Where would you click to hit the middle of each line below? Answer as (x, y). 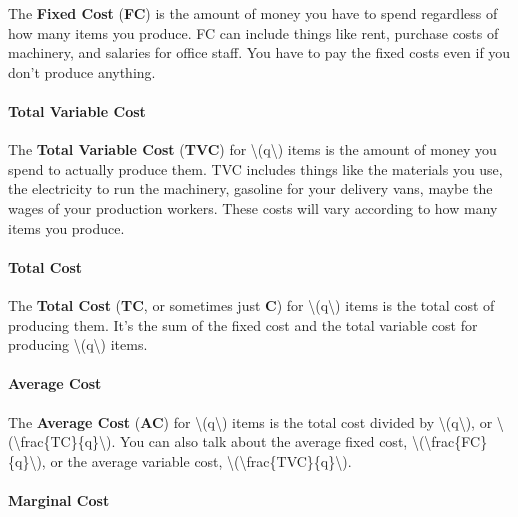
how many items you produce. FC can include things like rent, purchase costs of (253, 32)
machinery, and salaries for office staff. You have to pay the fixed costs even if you (259, 52)
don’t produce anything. (82, 71)
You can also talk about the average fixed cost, (264, 441)
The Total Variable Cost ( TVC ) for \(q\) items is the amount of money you (252, 149)
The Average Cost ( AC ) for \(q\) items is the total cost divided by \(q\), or (250, 421)
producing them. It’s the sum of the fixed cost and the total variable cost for (243, 324)
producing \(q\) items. (78, 344)
